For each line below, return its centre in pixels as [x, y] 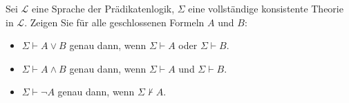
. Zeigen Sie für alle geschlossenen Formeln [114, 22]
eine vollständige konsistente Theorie [266, 8]
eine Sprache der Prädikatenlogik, [103, 8]
